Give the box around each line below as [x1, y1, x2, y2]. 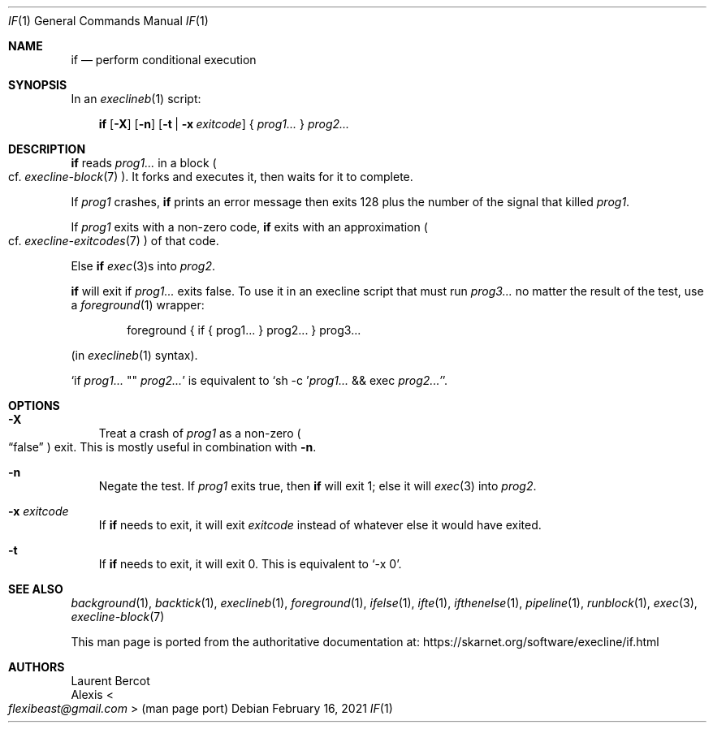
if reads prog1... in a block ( [71, 156, 217, 170]
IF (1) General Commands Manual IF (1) [8, 14, 209, 28]
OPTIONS [8, 399, 60, 412]
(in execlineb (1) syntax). [71, 348, 198, 362]
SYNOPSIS [8, 78, 67, 92]
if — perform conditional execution [71, 53, 257, 67]
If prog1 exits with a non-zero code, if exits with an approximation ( [71, 220, 428, 234]
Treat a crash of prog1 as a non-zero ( [98, 426, 301, 440]
